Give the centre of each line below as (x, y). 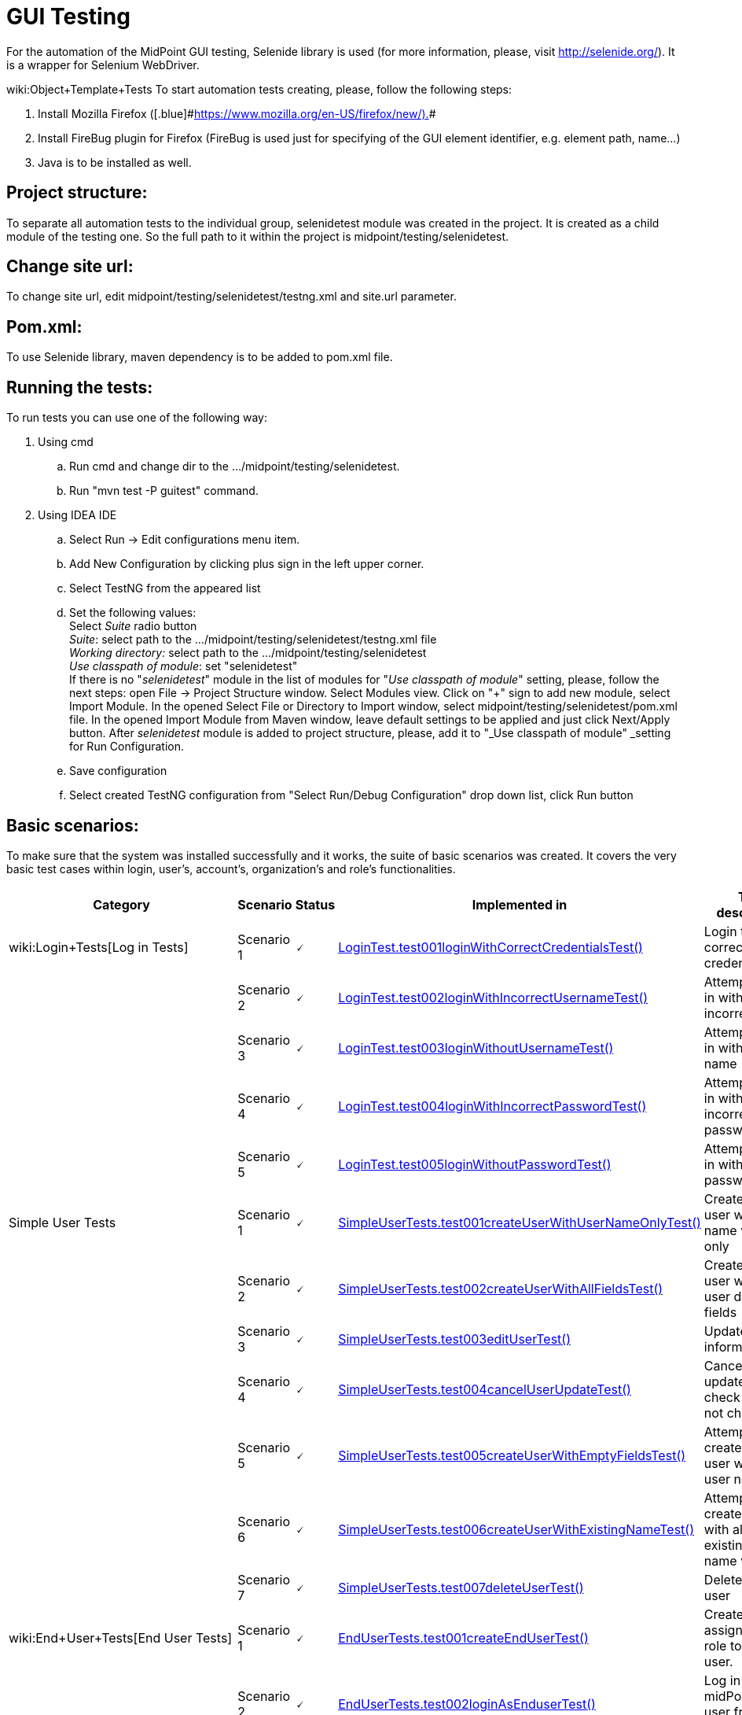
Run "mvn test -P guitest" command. (164, 491)
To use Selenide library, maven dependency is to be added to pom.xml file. (200, 357)
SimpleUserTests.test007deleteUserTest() (461, 1587)
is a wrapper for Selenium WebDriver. (103, 65)
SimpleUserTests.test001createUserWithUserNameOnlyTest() (520, 1222)
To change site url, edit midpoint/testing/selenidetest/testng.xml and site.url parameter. (231, 297)
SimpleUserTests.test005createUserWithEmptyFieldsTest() (512, 1455)
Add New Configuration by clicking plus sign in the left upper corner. (247, 564)
